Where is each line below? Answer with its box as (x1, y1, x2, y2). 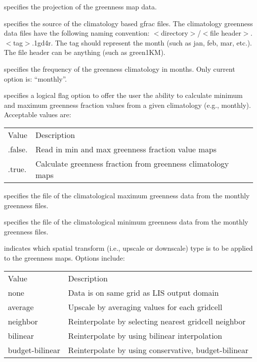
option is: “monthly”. (4, 73, 67, 84)
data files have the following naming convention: (4, 28, 150, 38)
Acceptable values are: (4, 109, 71, 120)
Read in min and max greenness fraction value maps (35, 143, 216, 155)
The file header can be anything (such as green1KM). (4, 47, 166, 57)
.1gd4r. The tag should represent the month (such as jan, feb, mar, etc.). (32, 37, 252, 47)
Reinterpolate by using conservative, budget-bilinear (68, 344, 249, 356)
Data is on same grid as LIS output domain (68, 286, 219, 298)
